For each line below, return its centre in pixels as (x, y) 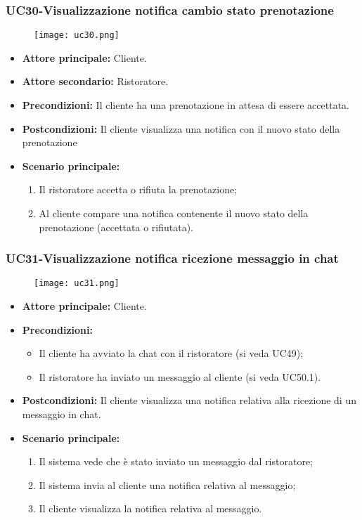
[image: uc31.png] (77, 284)
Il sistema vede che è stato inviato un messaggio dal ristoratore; (176, 461)
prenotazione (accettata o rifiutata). (116, 227)
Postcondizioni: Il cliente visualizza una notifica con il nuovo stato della (181, 128)
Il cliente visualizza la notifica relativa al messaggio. (150, 508)
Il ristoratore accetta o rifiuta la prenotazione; (138, 189)
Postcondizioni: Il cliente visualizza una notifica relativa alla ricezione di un (189, 400)
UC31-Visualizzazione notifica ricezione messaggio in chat (172, 258)
